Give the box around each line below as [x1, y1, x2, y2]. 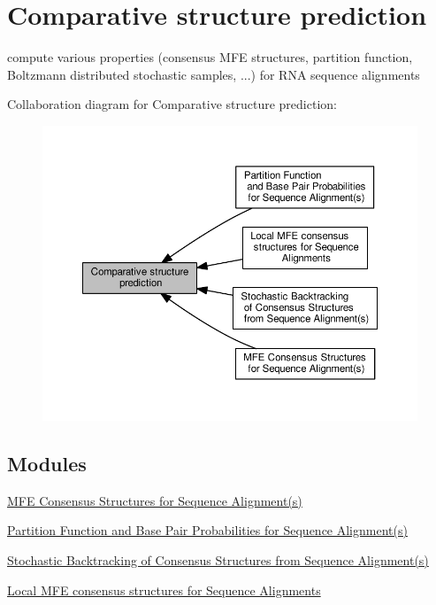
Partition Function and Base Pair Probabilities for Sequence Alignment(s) [7, 521, 408, 539]
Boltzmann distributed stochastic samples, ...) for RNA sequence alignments [7, 65, 420, 83]
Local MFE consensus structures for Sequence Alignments [7, 580, 321, 599]
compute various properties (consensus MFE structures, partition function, [7, 48, 413, 66]
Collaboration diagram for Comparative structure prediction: [7, 95, 337, 113]
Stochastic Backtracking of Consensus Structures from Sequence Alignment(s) [7, 551, 429, 570]
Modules [7, 450, 87, 477]
